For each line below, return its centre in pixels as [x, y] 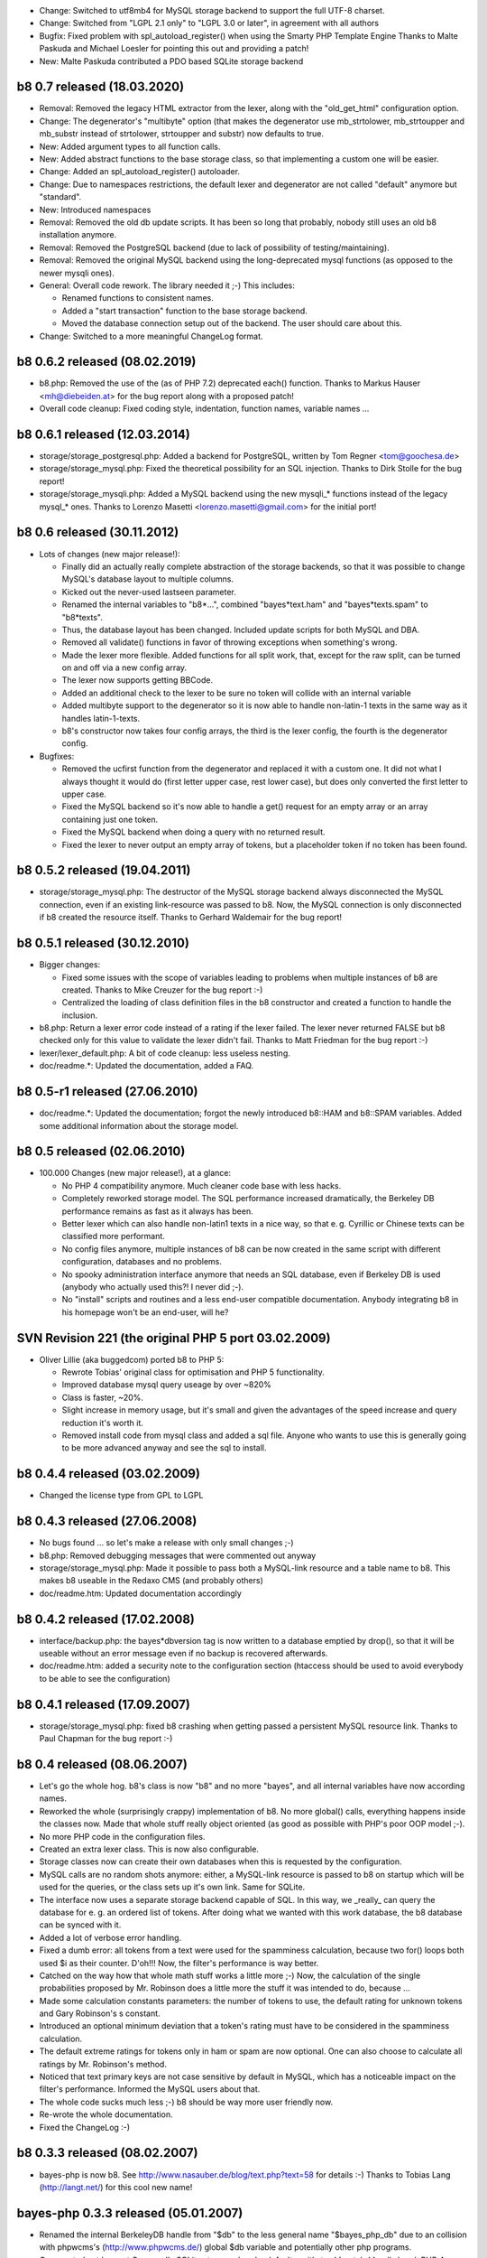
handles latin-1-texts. [101, 718]
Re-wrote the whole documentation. [106, 2114]
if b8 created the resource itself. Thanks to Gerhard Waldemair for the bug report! [191, 918]
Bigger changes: [70, 965]
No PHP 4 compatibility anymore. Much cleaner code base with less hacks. [202, 1185]
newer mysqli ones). [77, 273]
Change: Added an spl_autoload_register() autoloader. [140, 172]
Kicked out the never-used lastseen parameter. [149, 592]
